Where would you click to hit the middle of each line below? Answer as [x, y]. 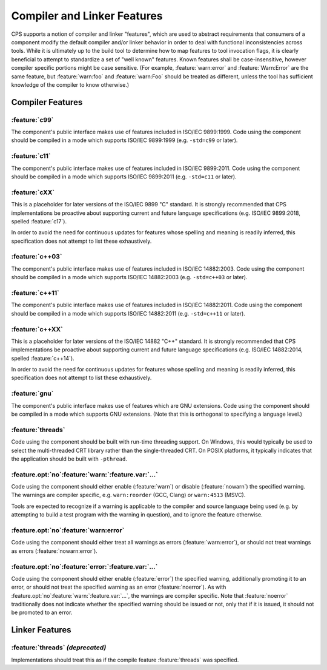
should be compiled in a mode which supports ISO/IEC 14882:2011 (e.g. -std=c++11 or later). [128, 313]
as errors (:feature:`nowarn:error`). [54, 551]
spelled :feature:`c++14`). [43, 358]
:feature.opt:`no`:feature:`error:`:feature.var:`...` [84, 566]
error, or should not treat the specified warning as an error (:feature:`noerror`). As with [119, 587]
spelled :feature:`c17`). [39, 221]
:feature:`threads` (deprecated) [59, 648]
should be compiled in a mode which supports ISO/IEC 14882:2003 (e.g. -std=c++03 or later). [129, 277]
